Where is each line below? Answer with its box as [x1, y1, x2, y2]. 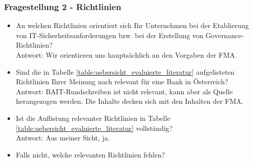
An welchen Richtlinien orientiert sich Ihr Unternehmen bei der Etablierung [16, 20, 249, 31]
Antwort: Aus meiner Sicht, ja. [16, 132, 110, 143]
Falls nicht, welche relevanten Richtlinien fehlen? [16, 149, 165, 159]
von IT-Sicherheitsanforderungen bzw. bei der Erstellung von [16, 30, 203, 40]
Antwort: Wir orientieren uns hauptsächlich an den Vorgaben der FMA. [16, 50, 237, 60]
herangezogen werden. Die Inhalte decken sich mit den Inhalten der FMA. [16, 96, 243, 106]
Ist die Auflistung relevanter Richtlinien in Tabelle [16, 112, 171, 123]
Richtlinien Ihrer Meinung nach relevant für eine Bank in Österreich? [16, 76, 228, 87]
